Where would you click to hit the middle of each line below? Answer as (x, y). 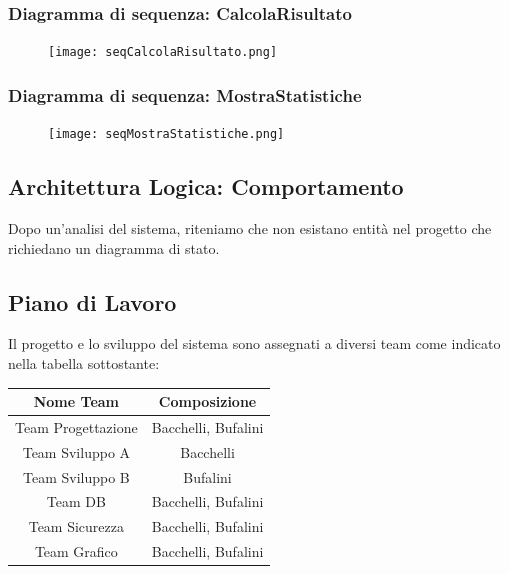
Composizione (207, 401)
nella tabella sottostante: (84, 362)
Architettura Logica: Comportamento (206, 186)
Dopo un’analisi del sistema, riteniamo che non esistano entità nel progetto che (250, 227)
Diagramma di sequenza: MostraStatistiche (185, 94)
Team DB (76, 501)
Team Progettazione (76, 426)
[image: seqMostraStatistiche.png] (166, 134)
